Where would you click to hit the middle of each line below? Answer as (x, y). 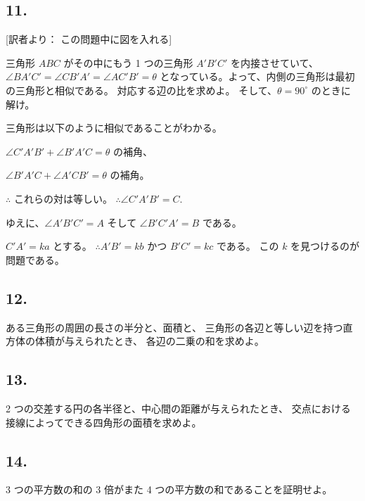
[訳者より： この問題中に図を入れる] (89, 39)
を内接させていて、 (274, 62)
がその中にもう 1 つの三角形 (128, 62)
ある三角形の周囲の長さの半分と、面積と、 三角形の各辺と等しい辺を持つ (174, 327)
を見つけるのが (325, 246)
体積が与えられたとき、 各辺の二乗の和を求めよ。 (149, 341)
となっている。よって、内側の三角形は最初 (257, 76)
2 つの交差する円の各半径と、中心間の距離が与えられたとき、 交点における (178, 408)
